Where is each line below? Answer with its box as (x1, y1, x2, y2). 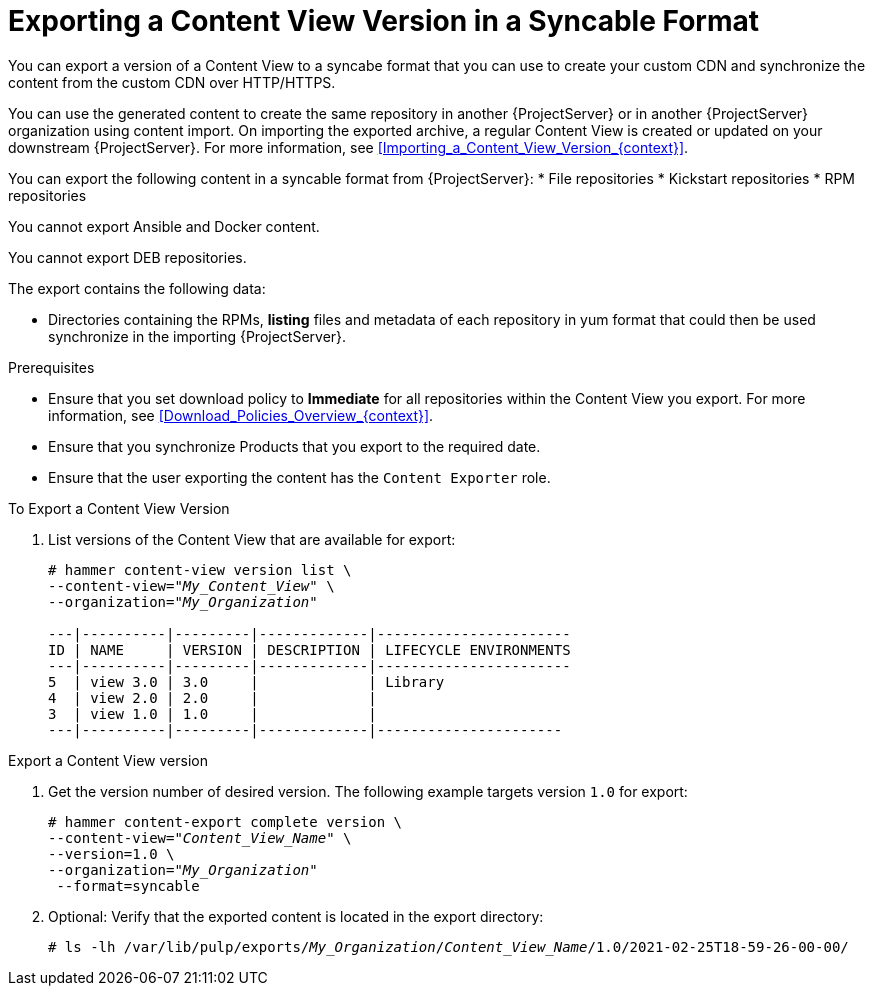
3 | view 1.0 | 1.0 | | (48, 705, 377, 722)
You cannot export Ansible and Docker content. (8, 217, 320, 235)
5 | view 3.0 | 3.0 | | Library (48, 673, 445, 690)
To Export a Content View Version (8, 499, 230, 517)
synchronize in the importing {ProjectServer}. (48, 327, 347, 345)
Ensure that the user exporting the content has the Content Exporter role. (48, 468, 551, 486)
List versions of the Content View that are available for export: (48, 530, 456, 548)
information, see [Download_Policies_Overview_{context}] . (48, 406, 434, 424)
